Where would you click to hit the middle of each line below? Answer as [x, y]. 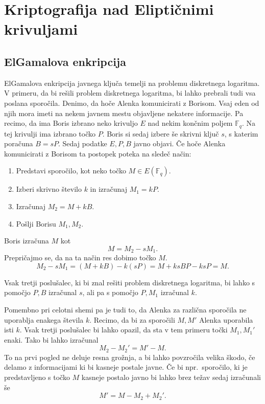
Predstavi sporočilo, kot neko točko [71, 171]
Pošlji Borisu [36, 223]
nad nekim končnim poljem [190, 123]
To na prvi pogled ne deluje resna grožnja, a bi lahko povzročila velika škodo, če [130, 357]
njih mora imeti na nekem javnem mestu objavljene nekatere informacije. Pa [124, 113]
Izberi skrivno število [49, 189]
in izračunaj [109, 189]
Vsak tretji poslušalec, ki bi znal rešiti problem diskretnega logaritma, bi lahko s [130, 282]
